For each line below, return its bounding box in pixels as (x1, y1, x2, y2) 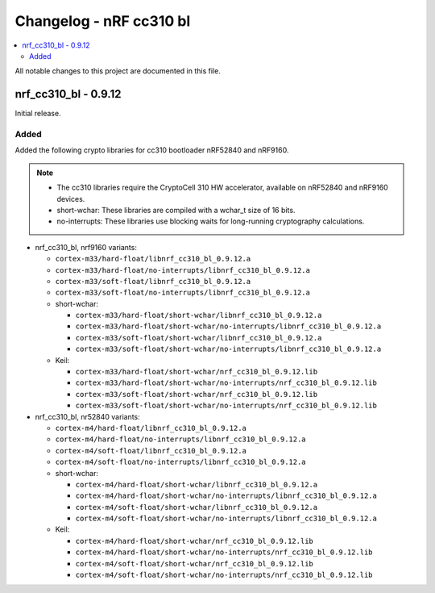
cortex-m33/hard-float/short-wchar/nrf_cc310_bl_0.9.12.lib (75, 367, 318, 377)
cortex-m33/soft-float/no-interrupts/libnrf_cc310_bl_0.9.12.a (55, 288, 310, 298)
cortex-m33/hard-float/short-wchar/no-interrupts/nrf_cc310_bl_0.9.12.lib (75, 378, 378, 387)
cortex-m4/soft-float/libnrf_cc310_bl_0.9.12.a (55, 446, 247, 455)
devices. (56, 194, 85, 203)
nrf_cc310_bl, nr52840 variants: (35, 411, 140, 421)
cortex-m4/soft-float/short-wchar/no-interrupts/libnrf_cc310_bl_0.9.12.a (75, 514, 378, 524)
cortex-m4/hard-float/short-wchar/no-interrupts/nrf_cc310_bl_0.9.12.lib (75, 548, 374, 557)
